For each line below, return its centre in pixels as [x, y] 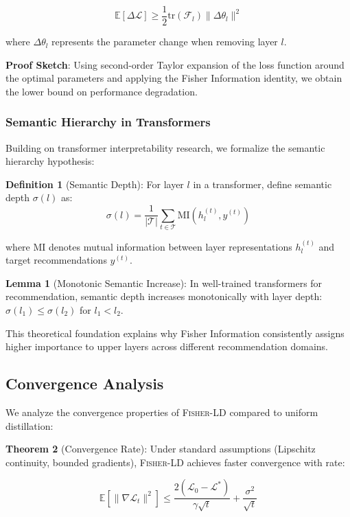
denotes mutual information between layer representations [171, 246]
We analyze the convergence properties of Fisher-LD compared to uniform [162, 412]
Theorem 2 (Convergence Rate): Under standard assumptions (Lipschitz [161, 449]
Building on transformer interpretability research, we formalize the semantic [165, 147]
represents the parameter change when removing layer [165, 42]
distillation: [30, 425]
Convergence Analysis [85, 383]
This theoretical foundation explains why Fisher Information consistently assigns [175, 333]
